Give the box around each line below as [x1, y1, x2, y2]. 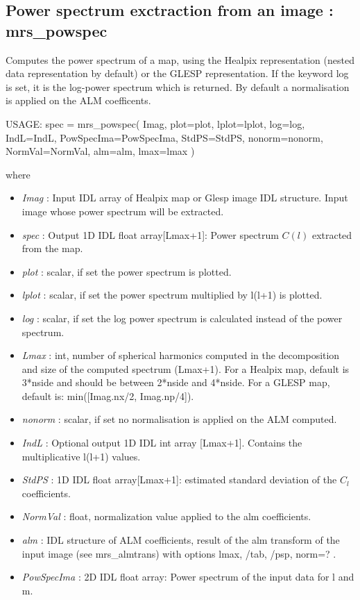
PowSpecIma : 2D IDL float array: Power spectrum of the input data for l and [22, 569, 354, 584]
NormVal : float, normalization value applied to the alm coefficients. [22, 509, 311, 524]
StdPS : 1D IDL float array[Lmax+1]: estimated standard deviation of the [22, 472, 337, 487]
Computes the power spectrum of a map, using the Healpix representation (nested [6, 52, 354, 67]
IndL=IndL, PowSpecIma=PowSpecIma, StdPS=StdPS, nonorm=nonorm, [6, 130, 323, 144]
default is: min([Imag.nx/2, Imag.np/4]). [22, 388, 194, 403]
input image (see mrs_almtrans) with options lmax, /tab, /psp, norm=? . [22, 546, 336, 560]
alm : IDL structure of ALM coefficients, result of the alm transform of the [22, 533, 340, 547]
